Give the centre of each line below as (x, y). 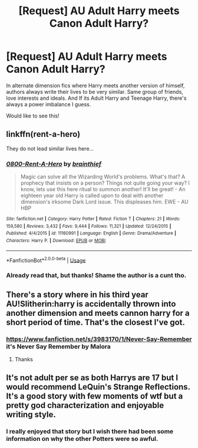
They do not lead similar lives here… (50, 148)
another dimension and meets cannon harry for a (98, 313)
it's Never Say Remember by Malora (58, 346)
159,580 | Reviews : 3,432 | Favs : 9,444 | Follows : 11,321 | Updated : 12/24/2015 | (89, 226)
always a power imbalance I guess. (49, 104)
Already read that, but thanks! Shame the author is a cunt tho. (96, 276)
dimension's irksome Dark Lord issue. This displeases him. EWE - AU (104, 202)
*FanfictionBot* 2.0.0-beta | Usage (46, 260)
